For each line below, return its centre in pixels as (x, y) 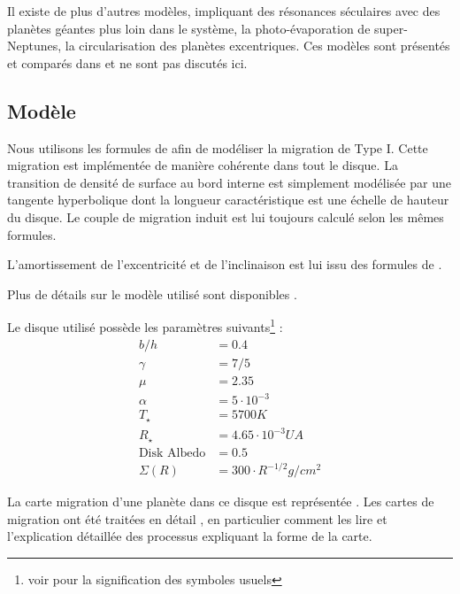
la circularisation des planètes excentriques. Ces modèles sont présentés (257, 46)
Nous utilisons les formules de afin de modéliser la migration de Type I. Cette (218, 147)
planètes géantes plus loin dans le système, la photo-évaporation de (189, 28)
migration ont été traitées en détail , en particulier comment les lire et (197, 518)
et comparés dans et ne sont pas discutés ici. (127, 62)
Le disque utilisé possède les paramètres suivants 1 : (145, 325)
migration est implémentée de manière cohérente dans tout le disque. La (203, 165)
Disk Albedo (172, 453)
